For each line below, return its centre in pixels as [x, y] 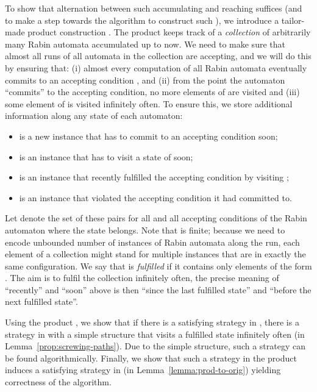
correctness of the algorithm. [58, 382]
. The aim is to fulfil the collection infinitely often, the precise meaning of [142, 278]
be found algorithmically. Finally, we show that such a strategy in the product [151, 358]
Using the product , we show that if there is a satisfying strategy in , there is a [152, 322]
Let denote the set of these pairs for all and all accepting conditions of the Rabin [156, 218]
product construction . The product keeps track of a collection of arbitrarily [169, 32]
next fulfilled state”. [41, 301]
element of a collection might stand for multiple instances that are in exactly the [155, 254]
